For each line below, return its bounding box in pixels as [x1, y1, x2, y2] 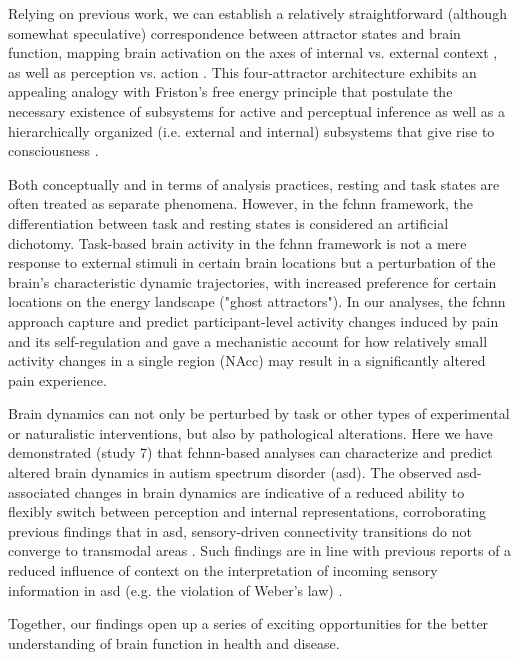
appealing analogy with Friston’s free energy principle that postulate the [8, 81, 453, 102]
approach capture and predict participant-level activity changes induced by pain [8, 310, 499, 331]
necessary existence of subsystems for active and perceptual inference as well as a [8, 100, 505, 121]
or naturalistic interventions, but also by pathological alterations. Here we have [8, 422, 493, 443]
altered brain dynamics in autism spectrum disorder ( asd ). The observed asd [8, 462, 478, 483]
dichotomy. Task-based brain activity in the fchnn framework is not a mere [8, 232, 467, 253]
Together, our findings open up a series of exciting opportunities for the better [8, 613, 489, 634]
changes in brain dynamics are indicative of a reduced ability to [74, 481, 465, 502]
